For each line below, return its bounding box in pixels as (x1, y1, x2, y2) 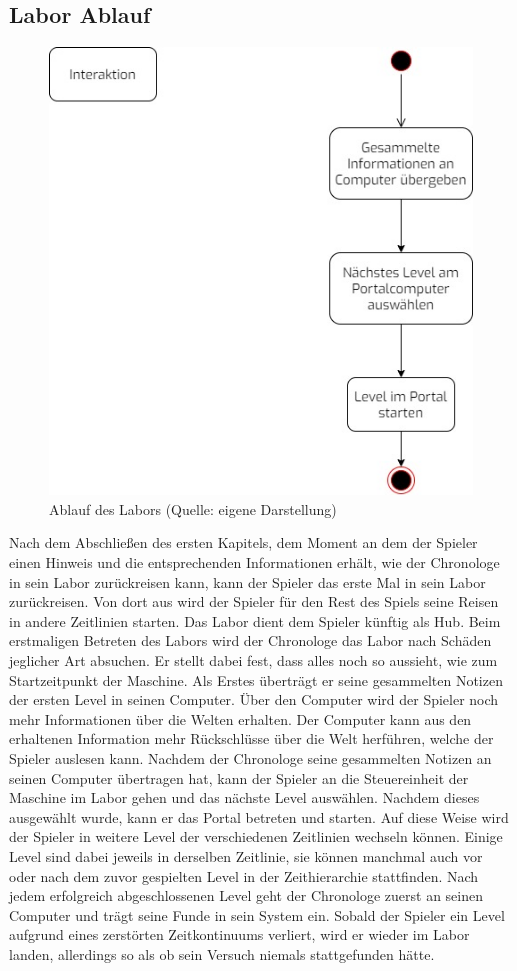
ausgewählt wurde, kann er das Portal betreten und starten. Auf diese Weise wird (9, 806, 509, 827)
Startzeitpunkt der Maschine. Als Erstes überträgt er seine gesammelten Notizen (9, 669, 503, 690)
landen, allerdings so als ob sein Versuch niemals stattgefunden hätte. (9, 943, 435, 964)
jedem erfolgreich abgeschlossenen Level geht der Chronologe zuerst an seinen (9, 885, 483, 906)
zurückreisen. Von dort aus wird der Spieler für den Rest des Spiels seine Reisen (9, 591, 499, 612)
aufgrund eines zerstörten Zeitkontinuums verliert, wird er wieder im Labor (9, 924, 470, 945)
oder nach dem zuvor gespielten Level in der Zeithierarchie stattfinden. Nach (9, 865, 479, 886)
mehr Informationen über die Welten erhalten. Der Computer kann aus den (9, 708, 472, 729)
